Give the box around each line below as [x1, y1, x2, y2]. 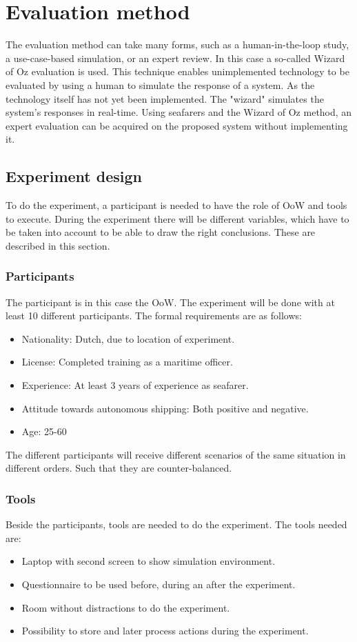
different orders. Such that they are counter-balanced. [6, 461, 232, 475]
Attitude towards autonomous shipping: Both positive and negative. [21, 401, 309, 415]
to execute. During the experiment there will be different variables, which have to [6, 211, 349, 225]
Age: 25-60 [21, 424, 67, 439]
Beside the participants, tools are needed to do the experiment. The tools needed [6, 517, 347, 532]
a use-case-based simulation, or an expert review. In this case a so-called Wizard [6, 50, 345, 65]
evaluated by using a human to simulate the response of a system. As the [6, 77, 315, 92]
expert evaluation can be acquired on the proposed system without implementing [6, 118, 348, 132]
